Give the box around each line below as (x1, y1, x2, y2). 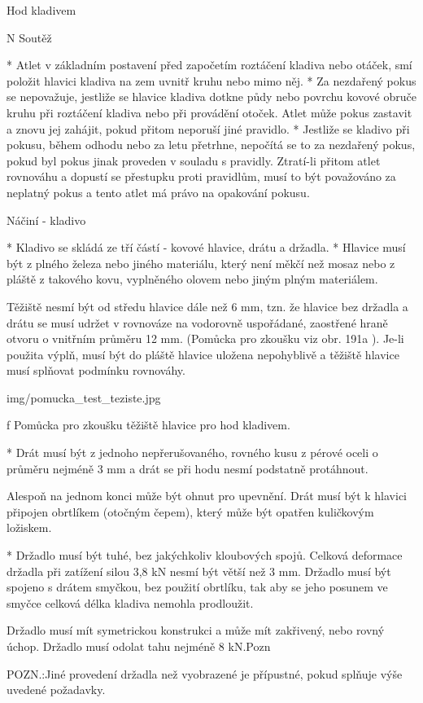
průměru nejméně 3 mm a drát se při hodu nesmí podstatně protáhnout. (7, 459, 368, 477)
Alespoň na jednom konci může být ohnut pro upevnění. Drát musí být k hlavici (7, 487, 408, 504)
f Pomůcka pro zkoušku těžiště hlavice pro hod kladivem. (7, 416, 290, 433)
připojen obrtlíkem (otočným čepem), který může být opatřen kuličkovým (7, 503, 374, 520)
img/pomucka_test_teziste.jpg (7, 389, 161, 406)
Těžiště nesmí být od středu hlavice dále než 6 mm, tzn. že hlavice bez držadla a (7, 297, 408, 314)
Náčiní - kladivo (7, 211, 86, 228)
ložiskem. (7, 519, 52, 536)
